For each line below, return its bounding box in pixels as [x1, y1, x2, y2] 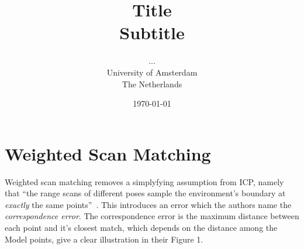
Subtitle [119, 21, 185, 45]
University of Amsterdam [106, 66, 198, 78]
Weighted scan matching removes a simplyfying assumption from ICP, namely [5, 175, 284, 187]
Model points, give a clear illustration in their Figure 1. [5, 233, 203, 245]
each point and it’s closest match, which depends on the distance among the [5, 221, 278, 233]
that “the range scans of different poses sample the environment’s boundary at [5, 187, 286, 199]
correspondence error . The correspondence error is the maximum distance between [5, 210, 299, 222]
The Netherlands [122, 77, 182, 90]
